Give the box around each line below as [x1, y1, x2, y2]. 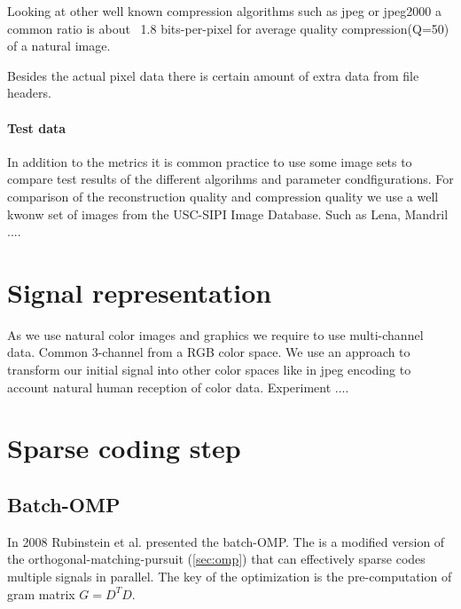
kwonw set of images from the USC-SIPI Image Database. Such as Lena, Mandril [7, 204, 449, 223]
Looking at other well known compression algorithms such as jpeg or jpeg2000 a [7, 2, 441, 20]
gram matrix [7, 584, 75, 603]
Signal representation [7, 273, 272, 310]
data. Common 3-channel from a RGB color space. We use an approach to [7, 343, 410, 361]
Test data [7, 118, 66, 137]
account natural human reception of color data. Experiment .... [7, 377, 349, 396]
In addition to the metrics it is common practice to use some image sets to [7, 152, 412, 170]
